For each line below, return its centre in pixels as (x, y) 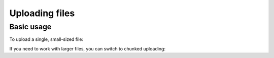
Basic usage (30, 27)
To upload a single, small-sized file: (46, 39)
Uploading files (42, 13)
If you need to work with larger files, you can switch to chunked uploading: (88, 48)
